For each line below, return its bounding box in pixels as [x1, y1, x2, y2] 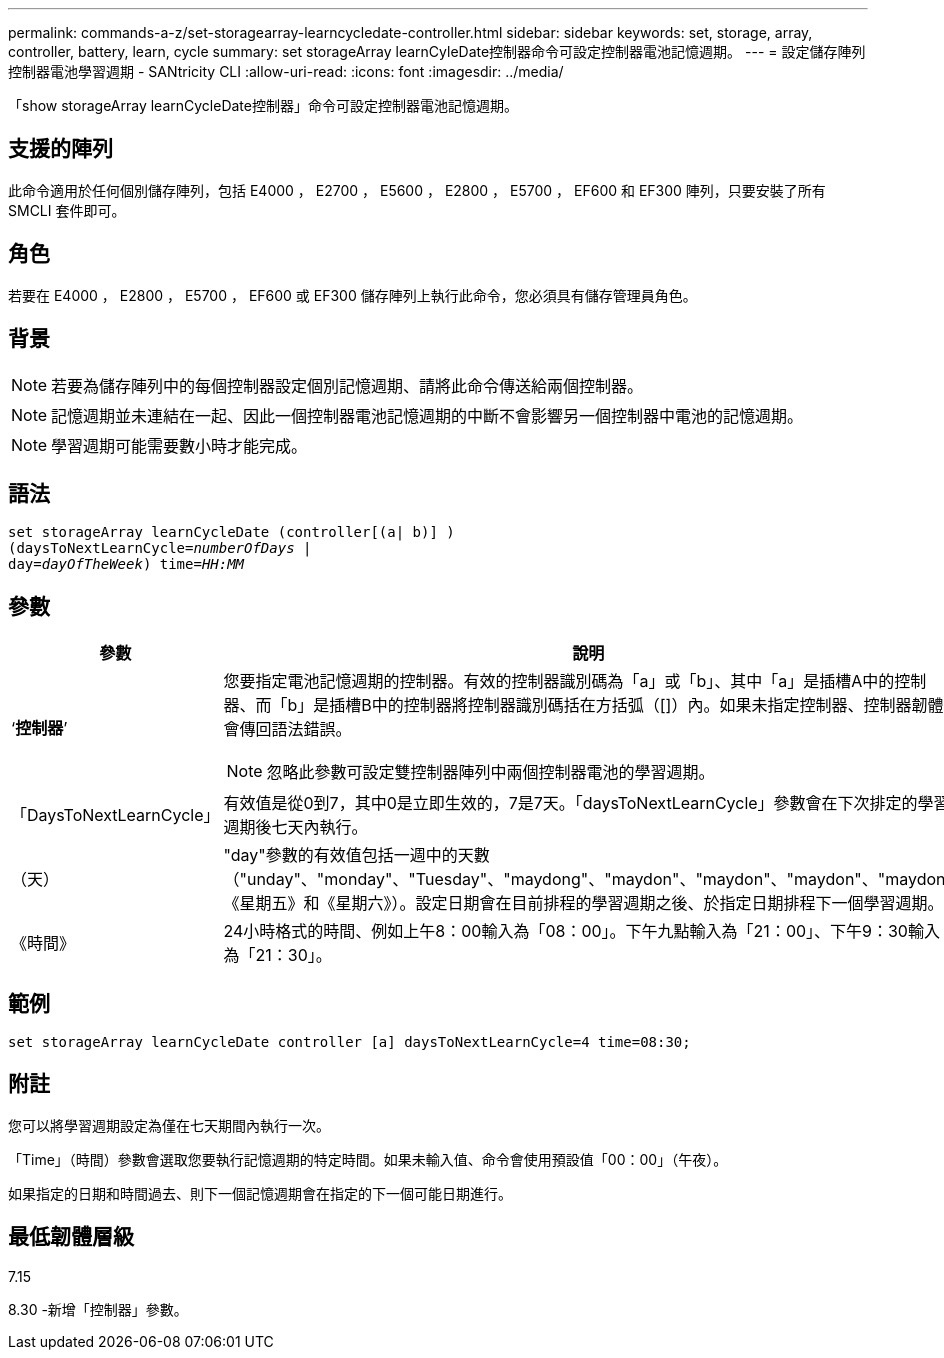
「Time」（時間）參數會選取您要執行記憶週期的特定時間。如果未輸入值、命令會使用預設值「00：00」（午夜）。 [8, 1150, 728, 1168]
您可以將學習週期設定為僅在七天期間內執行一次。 [8, 1116, 330, 1134]
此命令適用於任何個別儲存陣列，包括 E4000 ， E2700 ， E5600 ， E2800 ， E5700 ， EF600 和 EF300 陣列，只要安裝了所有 [8, 181, 826, 199]
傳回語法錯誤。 [239, 719, 352, 740]
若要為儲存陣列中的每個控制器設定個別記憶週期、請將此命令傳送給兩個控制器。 [51, 375, 644, 396]
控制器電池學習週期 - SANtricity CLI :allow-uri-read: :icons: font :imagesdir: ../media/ [8, 63, 564, 80]
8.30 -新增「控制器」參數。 [8, 1300, 188, 1318]
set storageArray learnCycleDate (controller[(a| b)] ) [8, 524, 455, 541]
